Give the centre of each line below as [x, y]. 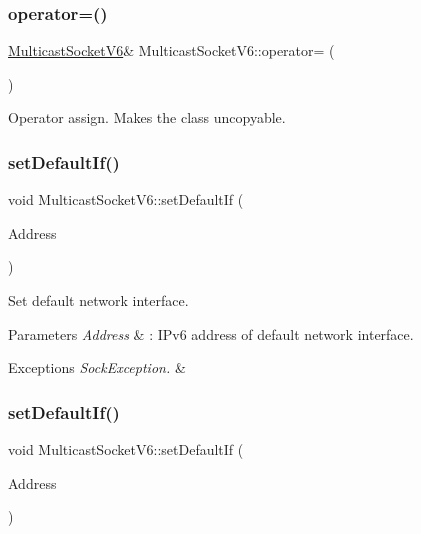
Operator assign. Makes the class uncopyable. [147, 117]
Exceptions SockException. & [97, 367]
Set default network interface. [98, 300]
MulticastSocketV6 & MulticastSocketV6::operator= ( [171, 50]
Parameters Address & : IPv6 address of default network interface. [211, 333]
